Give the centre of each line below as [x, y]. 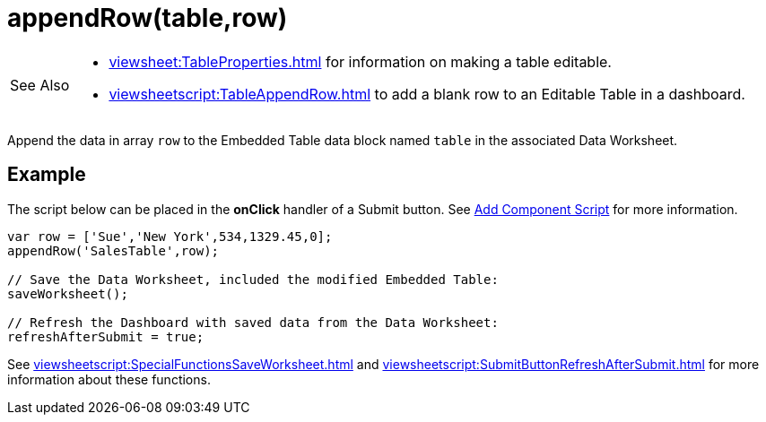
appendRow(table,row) [148, 18]
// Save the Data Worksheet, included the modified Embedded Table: [253, 279]
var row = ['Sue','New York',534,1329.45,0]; [170, 236]
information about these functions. [109, 379]
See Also [40, 85]
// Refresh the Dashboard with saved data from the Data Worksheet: [253, 322]
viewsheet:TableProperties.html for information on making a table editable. [360, 61]
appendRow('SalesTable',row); [113, 250]
